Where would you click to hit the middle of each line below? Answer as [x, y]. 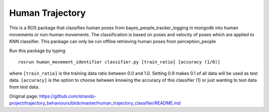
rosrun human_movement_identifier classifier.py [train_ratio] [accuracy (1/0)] [119, 62]
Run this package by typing [37, 51]
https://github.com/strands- [68, 96]
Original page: [24, 96]
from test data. [24, 87]
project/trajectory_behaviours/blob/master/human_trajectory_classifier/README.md [95, 103]
